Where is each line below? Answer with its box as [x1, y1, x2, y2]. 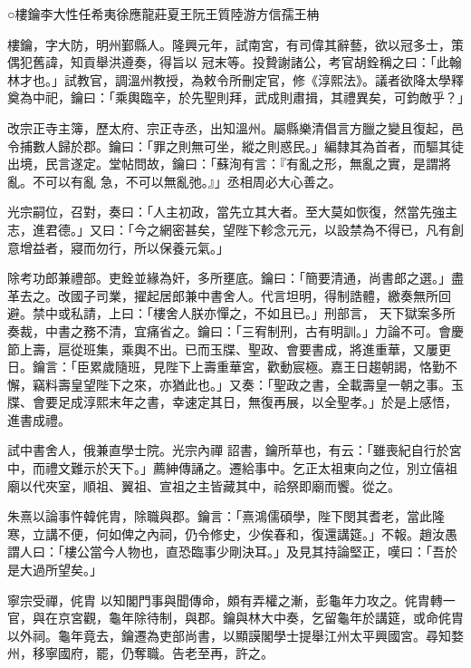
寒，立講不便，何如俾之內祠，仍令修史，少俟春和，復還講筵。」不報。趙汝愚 [7, 524, 457, 543]
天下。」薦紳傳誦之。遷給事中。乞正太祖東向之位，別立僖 [108, 459, 445, 478]
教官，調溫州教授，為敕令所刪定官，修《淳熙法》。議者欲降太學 [76, 70, 451, 89]
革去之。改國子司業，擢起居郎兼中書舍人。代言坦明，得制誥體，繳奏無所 [7, 286, 438, 305]
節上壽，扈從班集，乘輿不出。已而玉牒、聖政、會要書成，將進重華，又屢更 [7, 339, 451, 358]
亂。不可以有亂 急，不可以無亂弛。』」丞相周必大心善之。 [7, 171, 341, 190]
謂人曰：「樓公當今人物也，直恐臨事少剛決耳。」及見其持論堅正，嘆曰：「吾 [7, 542, 445, 561]
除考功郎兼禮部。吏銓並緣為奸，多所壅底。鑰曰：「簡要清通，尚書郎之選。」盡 [7, 268, 464, 287]
